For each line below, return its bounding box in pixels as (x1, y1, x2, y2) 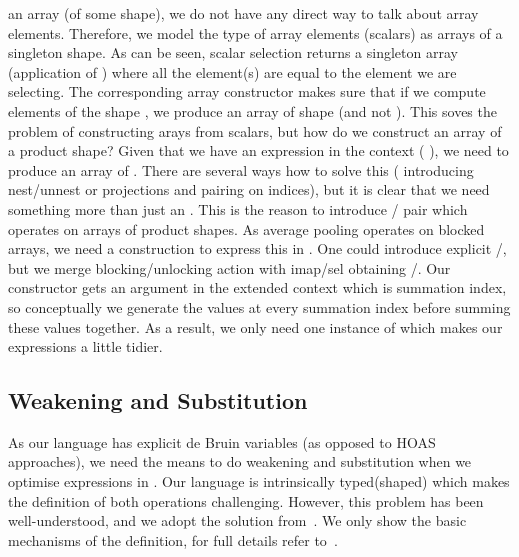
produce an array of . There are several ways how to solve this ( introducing (8, 159, 474, 180)
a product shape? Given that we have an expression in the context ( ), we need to (8, 140, 509, 161)
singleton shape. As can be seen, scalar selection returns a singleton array (8, 42, 458, 63)
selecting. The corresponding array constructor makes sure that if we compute (8, 81, 486, 102)
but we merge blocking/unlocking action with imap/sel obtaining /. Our (8, 257, 451, 278)
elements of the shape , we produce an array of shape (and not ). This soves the (8, 100, 497, 121)
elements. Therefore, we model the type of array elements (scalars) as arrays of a (8, 22, 503, 43)
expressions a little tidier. (8, 336, 163, 357)
